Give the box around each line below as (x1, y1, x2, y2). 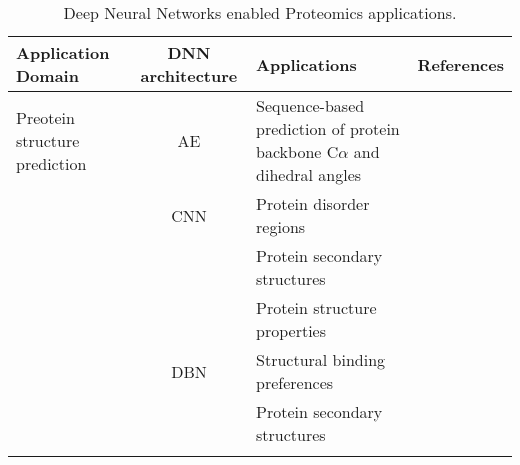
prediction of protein (256, 117, 400, 140)
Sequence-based (256, 94, 365, 117)
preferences (256, 371, 334, 394)
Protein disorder (256, 192, 370, 215)
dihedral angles (256, 163, 362, 186)
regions (256, 215, 306, 238)
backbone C (256, 140, 339, 163)
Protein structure (256, 296, 377, 319)
